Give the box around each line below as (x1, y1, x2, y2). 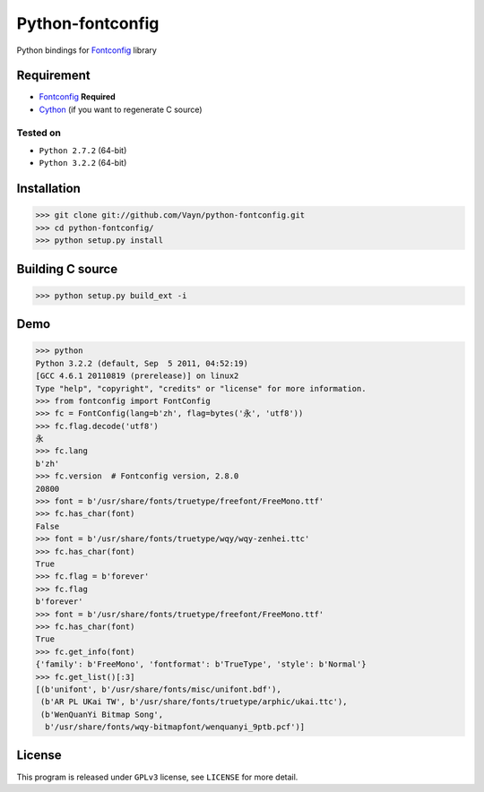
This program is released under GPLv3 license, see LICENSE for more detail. (16, 771, 298, 782)
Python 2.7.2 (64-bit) (39, 144, 127, 156)
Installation (16, 181, 81, 196)
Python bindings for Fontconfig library (16, 45, 157, 56)
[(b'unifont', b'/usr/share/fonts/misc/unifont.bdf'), (35, 684, 281, 694)
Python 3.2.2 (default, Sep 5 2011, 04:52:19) (35, 358, 248, 368)
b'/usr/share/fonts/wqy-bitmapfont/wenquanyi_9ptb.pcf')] (45, 722, 306, 732)
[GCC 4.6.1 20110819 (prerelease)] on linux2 (35, 371, 239, 381)
